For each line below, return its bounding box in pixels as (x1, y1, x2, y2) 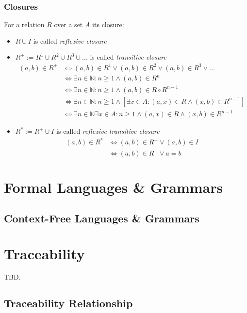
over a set (54, 19, 83, 30)
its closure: (92, 19, 124, 30)
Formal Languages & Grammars (4, 177, 223, 197)
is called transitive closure (90, 52, 166, 62)
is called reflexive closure (33, 35, 107, 46)
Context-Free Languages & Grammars (4, 210, 199, 225)
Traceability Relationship (4, 296, 133, 311)
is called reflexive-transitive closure (56, 126, 160, 136)
